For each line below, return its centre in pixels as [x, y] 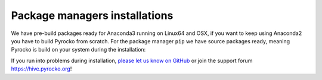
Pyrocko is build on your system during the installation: [78, 50]
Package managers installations [92, 15]
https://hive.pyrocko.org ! [41, 69]
